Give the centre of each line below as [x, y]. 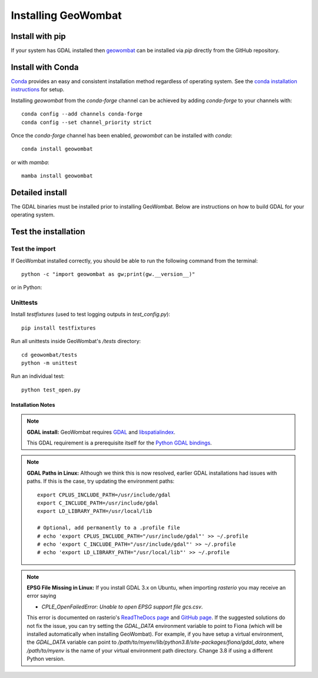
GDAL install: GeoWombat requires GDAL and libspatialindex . [101, 432]
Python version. [46, 659]
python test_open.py [51, 390]
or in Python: [26, 287]
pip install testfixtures [59, 328]
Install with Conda [45, 67]
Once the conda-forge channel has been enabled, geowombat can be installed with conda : [122, 135]
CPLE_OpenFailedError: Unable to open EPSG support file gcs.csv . [122, 607]
